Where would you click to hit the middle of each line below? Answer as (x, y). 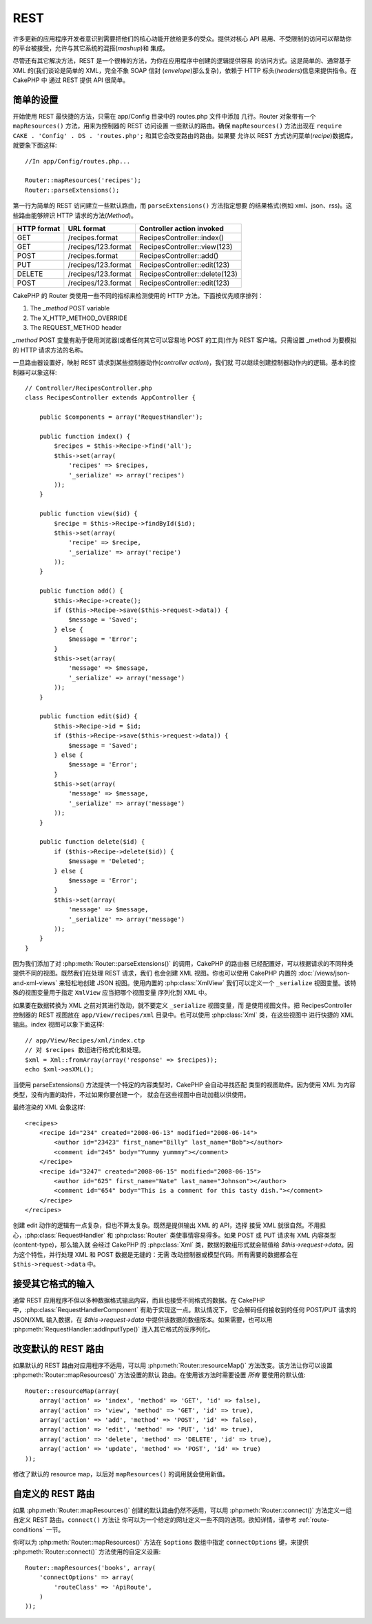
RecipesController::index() (181, 237)
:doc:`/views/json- (324, 973)
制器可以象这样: (35, 372)
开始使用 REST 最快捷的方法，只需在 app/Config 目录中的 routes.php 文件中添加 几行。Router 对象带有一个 (164, 117)
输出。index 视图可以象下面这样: (59, 1024)
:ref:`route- (314, 1520)
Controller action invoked (181, 228)
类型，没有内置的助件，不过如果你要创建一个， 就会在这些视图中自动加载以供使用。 (131, 1094)
